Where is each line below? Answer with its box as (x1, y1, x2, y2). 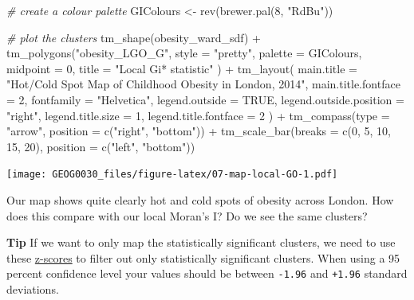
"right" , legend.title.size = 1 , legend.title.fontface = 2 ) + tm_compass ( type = (6, 107, 390, 123)
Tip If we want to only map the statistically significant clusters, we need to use (6, 234, 396, 251)
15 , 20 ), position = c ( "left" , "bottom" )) (6, 138, 195, 154)
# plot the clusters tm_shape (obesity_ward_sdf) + (6, 29, 261, 45)
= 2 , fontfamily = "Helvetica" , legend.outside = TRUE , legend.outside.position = (6, 91, 404, 107)
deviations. (6, 281, 59, 298)
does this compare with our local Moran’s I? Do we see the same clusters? (6, 207, 368, 224)
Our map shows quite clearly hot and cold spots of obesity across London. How (6, 192, 394, 208)
